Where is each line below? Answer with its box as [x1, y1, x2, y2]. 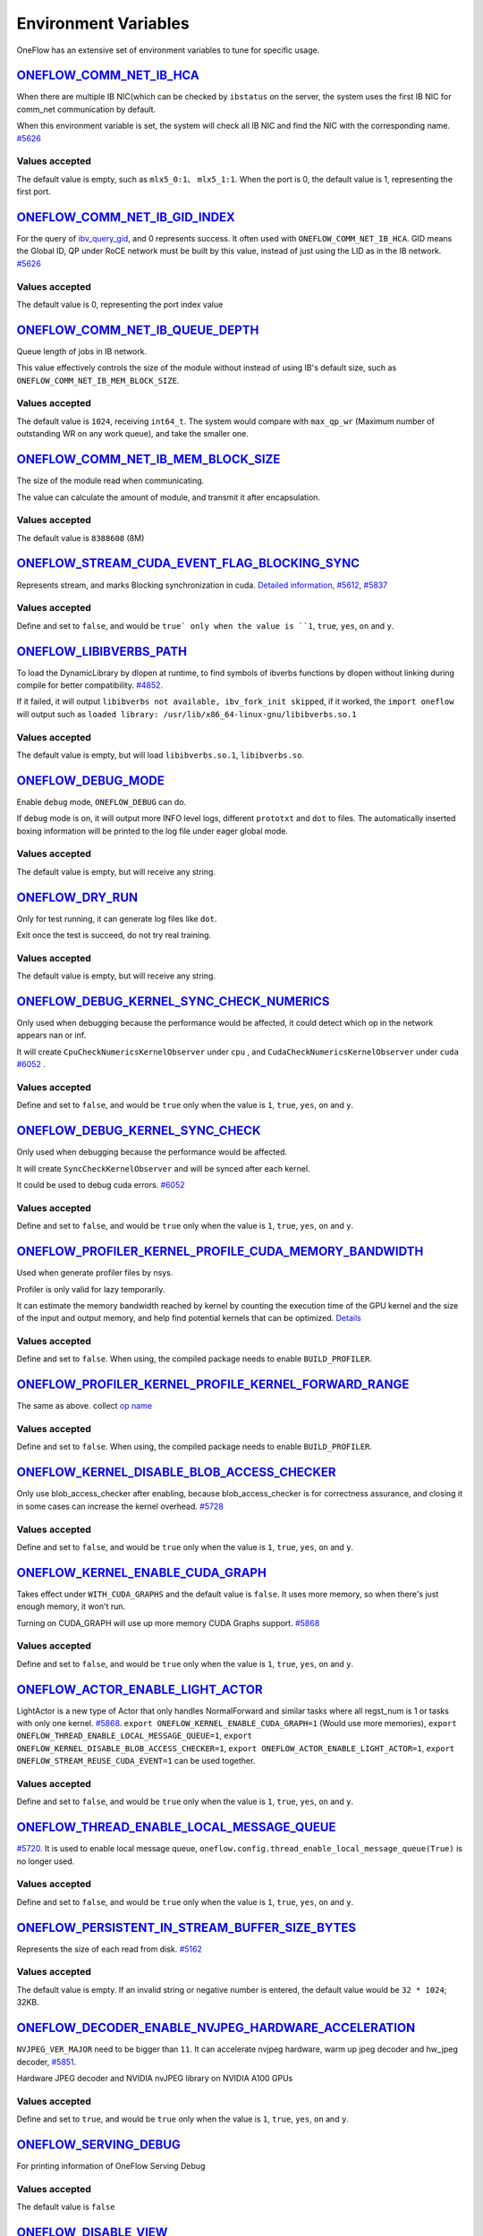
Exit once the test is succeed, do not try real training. [16, 930, 212, 941]
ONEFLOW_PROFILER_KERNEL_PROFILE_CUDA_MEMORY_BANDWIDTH [16, 1244, 424, 1259]
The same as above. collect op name [16, 1401, 152, 1411]
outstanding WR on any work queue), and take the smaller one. [16, 428, 250, 439]
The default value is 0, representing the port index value [16, 299, 224, 309]
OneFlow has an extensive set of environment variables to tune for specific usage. [16, 45, 320, 55]
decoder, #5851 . [16, 2056, 77, 2067]
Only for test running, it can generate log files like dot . [16, 913, 217, 924]
